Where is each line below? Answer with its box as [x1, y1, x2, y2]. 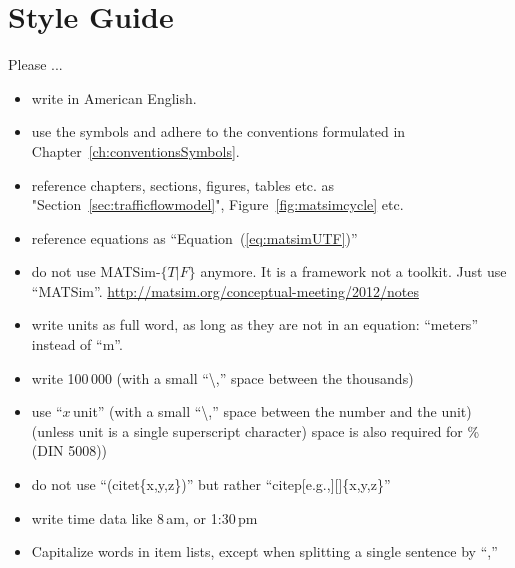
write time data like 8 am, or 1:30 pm [31, 507, 258, 528]
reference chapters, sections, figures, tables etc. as [31, 174, 335, 195]
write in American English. [31, 87, 197, 108]
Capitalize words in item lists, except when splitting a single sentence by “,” [31, 541, 498, 562]
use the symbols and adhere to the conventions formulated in [31, 121, 406, 142]
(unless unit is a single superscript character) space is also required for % [31, 420, 480, 441]
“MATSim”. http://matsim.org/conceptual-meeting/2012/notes [31, 280, 419, 301]
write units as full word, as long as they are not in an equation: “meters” [31, 314, 478, 335]
